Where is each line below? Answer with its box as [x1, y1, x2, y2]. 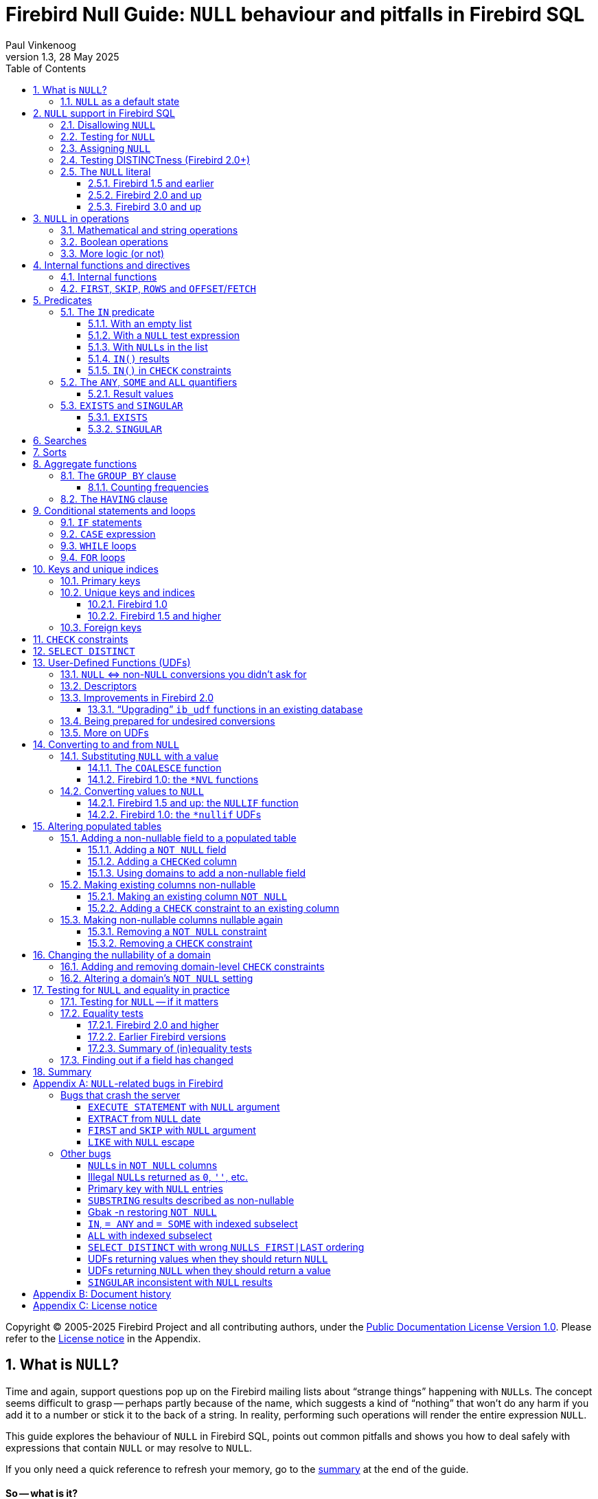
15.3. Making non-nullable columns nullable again [60, 913, 283, 926]
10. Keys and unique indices [33, 562, 159, 575]
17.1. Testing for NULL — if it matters [60, 995, 219, 1007]
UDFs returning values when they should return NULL [88, 1252, 328, 1265]
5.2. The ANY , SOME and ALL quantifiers [60, 375, 238, 388]
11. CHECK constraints [33, 633, 128, 645]
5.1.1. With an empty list [88, 317, 192, 329]
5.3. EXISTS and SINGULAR [60, 399, 183, 411]
